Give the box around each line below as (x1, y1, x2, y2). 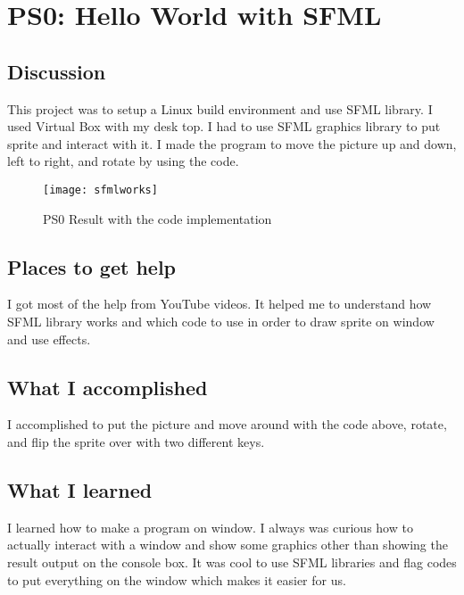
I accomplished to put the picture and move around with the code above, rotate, (7, 415, 447, 434)
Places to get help (7, 252, 176, 280)
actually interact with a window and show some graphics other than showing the (7, 535, 448, 554)
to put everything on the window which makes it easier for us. (7, 570, 346, 589)
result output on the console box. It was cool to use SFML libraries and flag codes (7, 552, 457, 571)
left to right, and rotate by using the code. (7, 152, 239, 170)
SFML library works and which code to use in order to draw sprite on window (7, 312, 435, 330)
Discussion (7, 57, 106, 85)
